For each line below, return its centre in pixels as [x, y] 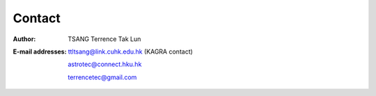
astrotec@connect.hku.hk [105, 64]
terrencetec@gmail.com [102, 77]
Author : [24, 39]
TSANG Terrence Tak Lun [104, 39]
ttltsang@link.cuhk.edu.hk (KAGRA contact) [130, 51]
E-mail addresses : [40, 51]
